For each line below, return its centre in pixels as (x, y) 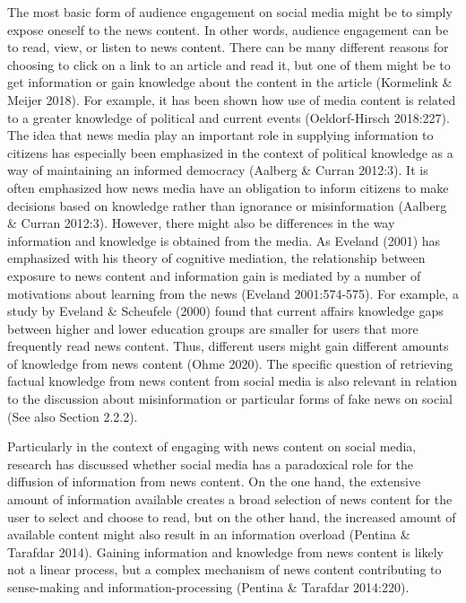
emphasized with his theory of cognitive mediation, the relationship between (216, 258)
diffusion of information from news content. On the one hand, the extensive (214, 481)
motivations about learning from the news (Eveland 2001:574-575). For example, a (233, 293)
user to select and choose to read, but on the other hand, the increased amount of (232, 516)
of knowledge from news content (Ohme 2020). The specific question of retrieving (230, 363)
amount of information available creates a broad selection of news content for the (230, 499)
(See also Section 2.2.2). (73, 416)
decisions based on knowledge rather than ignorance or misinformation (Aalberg (227, 205)
